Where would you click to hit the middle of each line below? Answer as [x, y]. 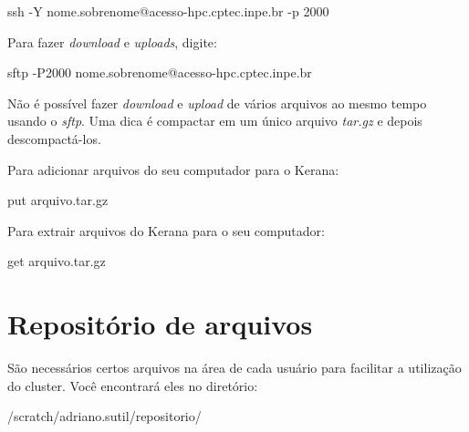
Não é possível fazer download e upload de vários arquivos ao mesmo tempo [217, 103]
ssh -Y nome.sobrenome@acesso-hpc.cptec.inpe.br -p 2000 [168, 11]
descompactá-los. [54, 138]
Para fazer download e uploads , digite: [112, 41]
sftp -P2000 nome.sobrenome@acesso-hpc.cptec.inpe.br [160, 72]
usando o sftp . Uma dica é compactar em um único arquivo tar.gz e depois [215, 121]
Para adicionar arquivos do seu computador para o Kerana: [173, 169]
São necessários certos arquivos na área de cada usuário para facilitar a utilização [234, 368]
